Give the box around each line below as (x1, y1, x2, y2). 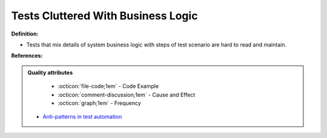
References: (11, 52, 43, 60)
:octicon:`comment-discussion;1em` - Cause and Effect (58, 91, 196, 98)
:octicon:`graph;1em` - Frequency (58, 99, 142, 107)
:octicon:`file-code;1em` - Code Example (58, 83, 159, 90)
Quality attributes (27, 69, 73, 76)
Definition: (11, 30, 39, 37)
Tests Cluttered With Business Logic (11, 9, 198, 22)
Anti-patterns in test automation (42, 113, 122, 121)
